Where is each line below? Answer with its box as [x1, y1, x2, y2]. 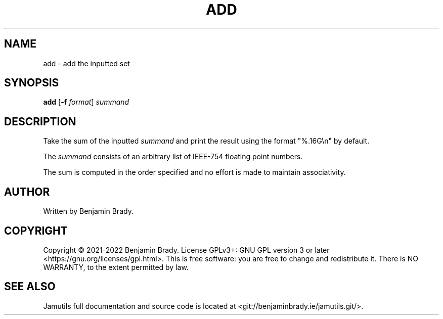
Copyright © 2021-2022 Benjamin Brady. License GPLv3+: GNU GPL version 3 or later [43, 245, 330, 254]
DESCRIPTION [4, 115, 76, 128]
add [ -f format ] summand [43, 98, 129, 107]
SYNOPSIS [4, 76, 59, 89]
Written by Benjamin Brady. [43, 207, 134, 216]
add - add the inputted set [43, 59, 130, 68]
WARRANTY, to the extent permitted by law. [43, 262, 189, 271]
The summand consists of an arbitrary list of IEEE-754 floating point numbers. [43, 152, 303, 161]
